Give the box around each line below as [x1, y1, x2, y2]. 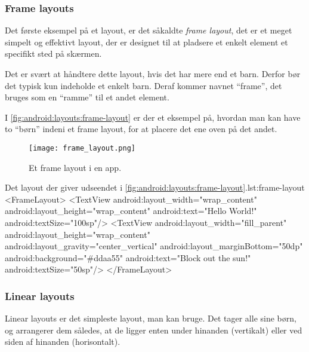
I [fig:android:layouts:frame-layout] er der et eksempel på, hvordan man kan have [5, 111, 301, 123]
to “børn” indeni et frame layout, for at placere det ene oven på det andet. [5, 123, 277, 135]
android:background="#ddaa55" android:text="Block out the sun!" [5, 251, 251, 264]
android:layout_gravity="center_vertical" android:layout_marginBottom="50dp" [5, 240, 303, 252]
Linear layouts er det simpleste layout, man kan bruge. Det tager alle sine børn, [5, 312, 296, 325]
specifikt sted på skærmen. [5, 47, 102, 60]
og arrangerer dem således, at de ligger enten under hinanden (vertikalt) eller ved [5, 323, 302, 336]
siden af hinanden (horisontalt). [5, 335, 120, 348]
